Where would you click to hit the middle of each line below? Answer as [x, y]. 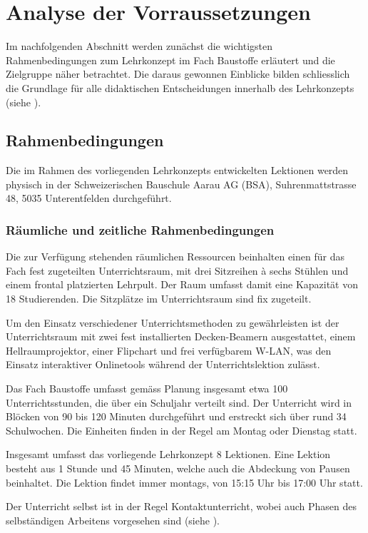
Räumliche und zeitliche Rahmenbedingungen [140, 230]
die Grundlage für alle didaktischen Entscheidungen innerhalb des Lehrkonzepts [180, 87]
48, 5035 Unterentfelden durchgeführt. [89, 198]
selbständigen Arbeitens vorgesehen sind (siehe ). [113, 520]
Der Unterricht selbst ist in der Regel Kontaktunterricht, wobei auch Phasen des [181, 506]
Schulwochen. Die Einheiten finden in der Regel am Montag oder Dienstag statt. [182, 430]
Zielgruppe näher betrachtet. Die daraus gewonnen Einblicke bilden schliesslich [178, 74]
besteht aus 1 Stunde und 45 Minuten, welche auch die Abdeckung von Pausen [178, 468]
